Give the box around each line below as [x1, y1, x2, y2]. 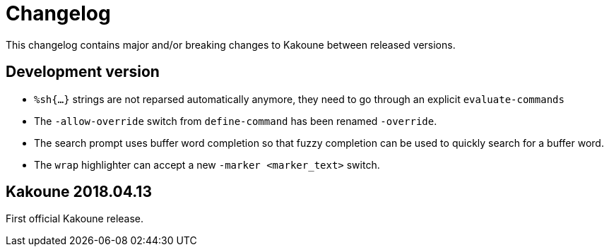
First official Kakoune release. [6, 212, 144, 225]
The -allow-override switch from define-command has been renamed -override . [34, 114, 437, 127]
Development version [6, 63, 160, 81]
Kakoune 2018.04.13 [6, 183, 152, 201]
